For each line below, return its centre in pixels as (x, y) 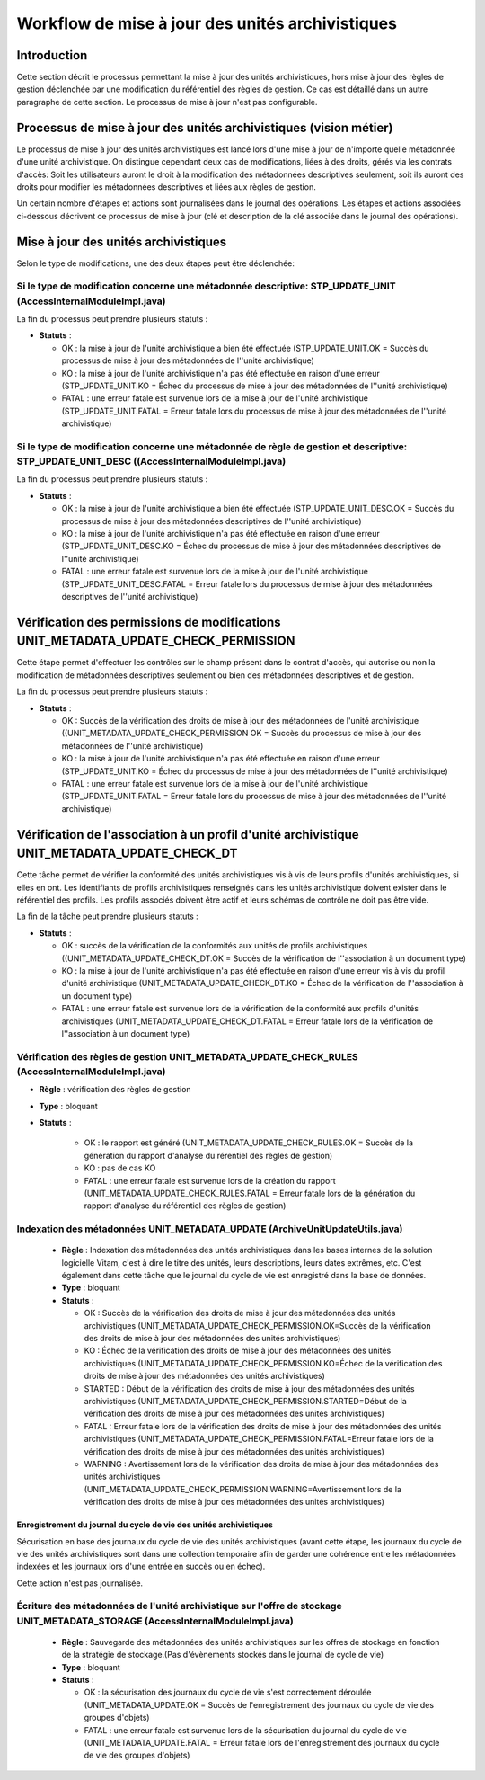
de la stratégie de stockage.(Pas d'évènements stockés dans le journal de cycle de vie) (223, 1655)
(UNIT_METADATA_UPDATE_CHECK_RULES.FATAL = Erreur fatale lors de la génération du (250, 1193)
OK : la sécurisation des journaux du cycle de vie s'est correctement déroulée (228, 1692)
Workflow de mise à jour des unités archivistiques (207, 23)
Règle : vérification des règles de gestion (115, 1090)
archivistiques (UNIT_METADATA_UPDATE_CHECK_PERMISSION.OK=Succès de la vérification (257, 1325)
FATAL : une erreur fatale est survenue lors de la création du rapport (210, 1180)
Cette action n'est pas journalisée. (80, 1583)
